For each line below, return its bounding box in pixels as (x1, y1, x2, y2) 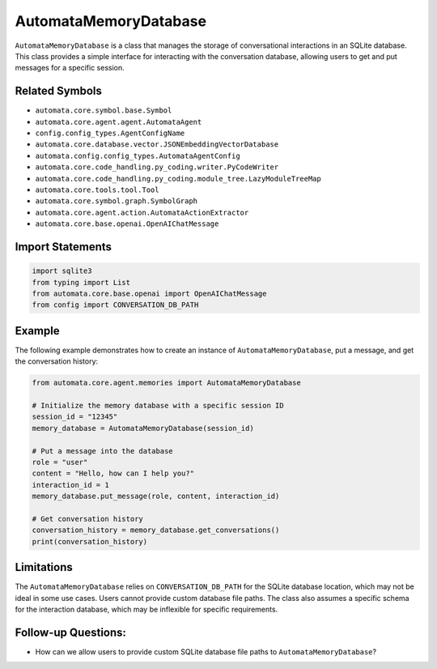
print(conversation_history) (32, 537, 148, 546)
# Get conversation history (32, 514, 143, 523)
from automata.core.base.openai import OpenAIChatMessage (32, 288, 267, 298)
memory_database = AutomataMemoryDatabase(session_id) (32, 424, 254, 433)
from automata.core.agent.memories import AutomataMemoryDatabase (32, 378, 301, 388)
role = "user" (32, 458, 88, 467)
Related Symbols (15, 84, 103, 98)
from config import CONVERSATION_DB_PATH (32, 300, 199, 309)
